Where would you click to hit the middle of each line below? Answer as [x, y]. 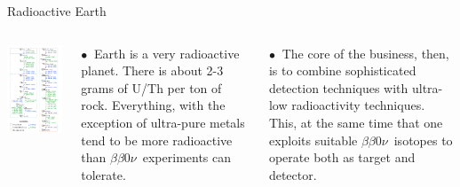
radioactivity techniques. [358, 105]
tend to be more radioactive [157, 140]
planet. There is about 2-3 [152, 70]
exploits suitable [313, 140]
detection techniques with [338, 87]
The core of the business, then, [365, 53]
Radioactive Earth [57, 11]
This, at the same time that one [356, 122]
